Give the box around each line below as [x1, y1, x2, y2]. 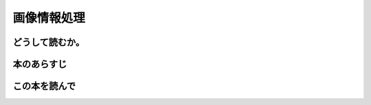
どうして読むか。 [12, 36, 85, 48]
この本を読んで [12, 80, 76, 92]
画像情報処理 [12, 10, 86, 25]
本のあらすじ [12, 58, 67, 70]
